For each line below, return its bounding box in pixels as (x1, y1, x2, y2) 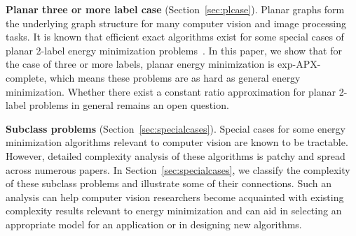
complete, (6, 70, 47, 84)
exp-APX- (278, 57, 321, 71)
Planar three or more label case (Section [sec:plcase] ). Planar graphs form (6, 2, 345, 16)
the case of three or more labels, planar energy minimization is (6, 57, 275, 71)
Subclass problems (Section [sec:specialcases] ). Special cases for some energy (6, 121, 346, 135)
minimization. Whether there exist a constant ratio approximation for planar (6, 84, 336, 98)
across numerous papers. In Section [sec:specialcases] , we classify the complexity (6, 162, 350, 177)
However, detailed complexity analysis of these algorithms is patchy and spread (6, 148, 345, 163)
